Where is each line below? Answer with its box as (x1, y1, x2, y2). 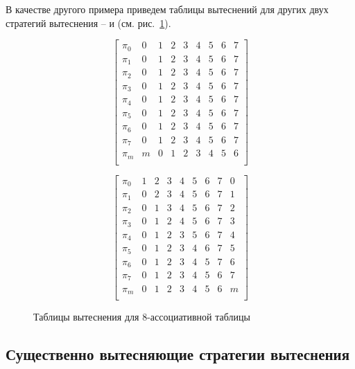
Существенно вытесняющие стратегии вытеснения (6, 343, 350, 364)
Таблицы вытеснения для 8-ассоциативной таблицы (33, 309, 250, 323)
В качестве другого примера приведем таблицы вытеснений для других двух (6, 2, 329, 16)
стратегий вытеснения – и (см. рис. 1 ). (6, 15, 171, 30)
